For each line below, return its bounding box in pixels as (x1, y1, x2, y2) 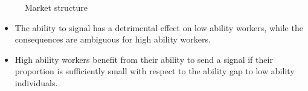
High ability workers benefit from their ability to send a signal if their (14, 53, 273, 65)
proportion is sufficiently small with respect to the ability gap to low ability (14, 65, 295, 77)
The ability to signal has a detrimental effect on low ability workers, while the (14, 21, 303, 34)
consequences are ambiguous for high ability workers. (14, 33, 211, 45)
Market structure (25, 1, 88, 13)
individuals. (14, 76, 58, 89)
